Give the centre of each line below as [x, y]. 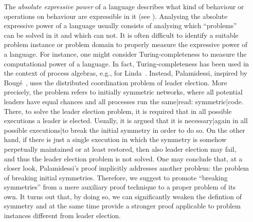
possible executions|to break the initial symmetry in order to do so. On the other [125, 130]
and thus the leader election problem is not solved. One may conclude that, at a [123, 158]
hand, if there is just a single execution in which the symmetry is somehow [115, 139]
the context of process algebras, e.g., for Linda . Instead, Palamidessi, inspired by [126, 73]
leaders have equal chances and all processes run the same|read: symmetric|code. [124, 101]
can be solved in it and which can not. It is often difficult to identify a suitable [121, 35]
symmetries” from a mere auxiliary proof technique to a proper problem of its [120, 187]
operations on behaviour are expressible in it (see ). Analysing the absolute [116, 16]
